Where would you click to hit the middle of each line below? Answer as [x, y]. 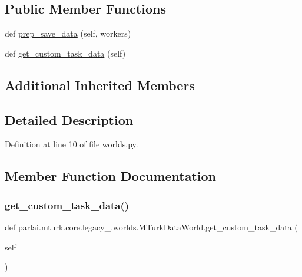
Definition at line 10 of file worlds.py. [72, 144]
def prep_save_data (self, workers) [68, 33]
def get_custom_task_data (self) [65, 53]
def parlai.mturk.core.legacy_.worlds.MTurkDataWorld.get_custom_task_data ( [151, 227]
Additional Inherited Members [100, 85]
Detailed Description [69, 119]
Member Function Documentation [111, 176]
